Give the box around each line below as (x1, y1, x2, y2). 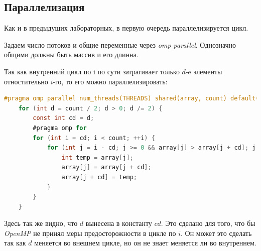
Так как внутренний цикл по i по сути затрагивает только (4, 66, 180, 76)
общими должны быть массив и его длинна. (4, 49, 139, 60)
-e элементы (185, 66, 222, 76)
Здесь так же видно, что (4, 218, 78, 228)
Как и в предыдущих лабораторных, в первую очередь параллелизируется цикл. (4, 23, 248, 33)
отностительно (4, 76, 48, 86)
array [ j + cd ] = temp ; (61, 173, 137, 181)
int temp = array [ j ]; (61, 154, 134, 161)
